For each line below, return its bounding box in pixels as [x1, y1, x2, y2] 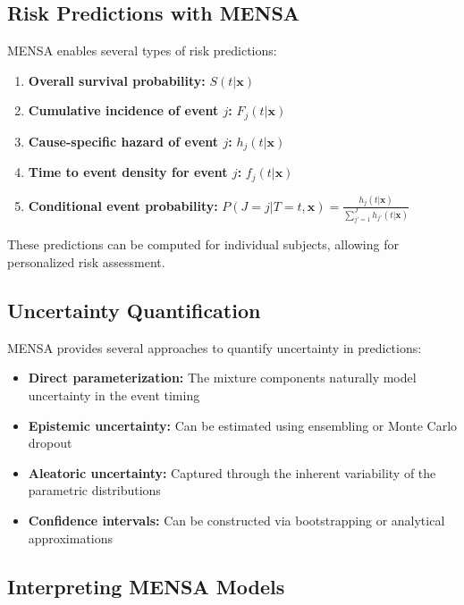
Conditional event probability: [28, 196, 218, 214]
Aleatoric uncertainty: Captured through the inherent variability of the [28, 463, 436, 482]
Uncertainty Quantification [7, 297, 261, 324]
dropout [28, 433, 72, 452]
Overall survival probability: [28, 71, 206, 89]
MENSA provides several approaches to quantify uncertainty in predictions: [7, 338, 422, 357]
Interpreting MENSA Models [7, 572, 285, 600]
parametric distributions [28, 481, 161, 500]
